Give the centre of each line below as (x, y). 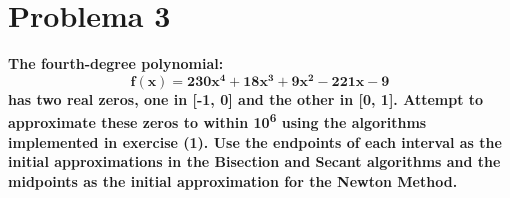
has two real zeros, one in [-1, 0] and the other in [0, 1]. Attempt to (246, 98)
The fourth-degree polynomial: (116, 63)
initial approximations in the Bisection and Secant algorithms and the (254, 161)
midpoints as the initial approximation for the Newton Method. (233, 180)
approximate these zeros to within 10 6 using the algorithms (217, 121)
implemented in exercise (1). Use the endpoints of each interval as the (255, 141)
